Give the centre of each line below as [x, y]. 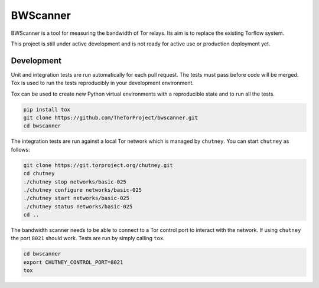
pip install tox [47, 109]
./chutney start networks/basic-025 [77, 198]
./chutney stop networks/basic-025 [75, 182]
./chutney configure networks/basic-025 [82, 190]
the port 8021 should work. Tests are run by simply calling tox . [88, 238]
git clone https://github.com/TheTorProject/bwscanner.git [110, 118]
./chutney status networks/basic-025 [78, 206]
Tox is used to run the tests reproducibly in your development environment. [102, 83]
